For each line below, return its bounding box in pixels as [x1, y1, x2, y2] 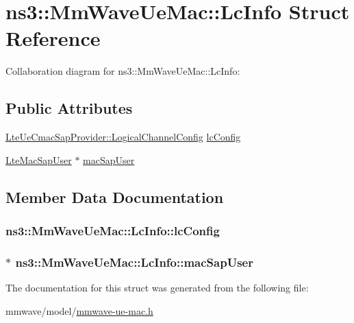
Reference [5, 24, 101, 52]
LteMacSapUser [5, 152, 72, 167]
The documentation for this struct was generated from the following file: [5, 280, 309, 295]
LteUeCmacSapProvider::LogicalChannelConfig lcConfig [5, 130, 241, 144]
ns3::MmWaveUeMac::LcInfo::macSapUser [15, 253, 253, 270]
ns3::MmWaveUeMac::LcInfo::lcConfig [5, 222, 220, 239]
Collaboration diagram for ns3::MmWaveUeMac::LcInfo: [5, 64, 240, 78]
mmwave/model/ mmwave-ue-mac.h [5, 303, 153, 318]
